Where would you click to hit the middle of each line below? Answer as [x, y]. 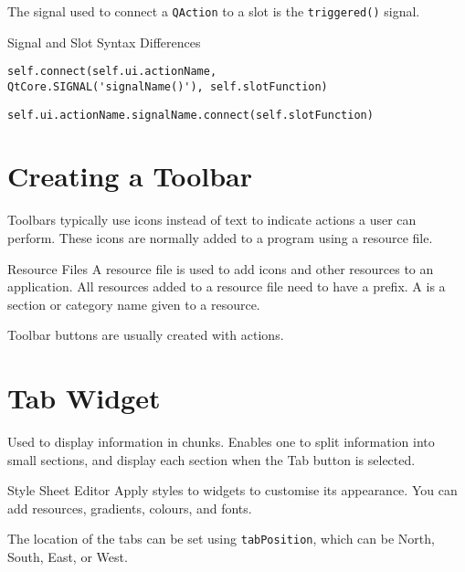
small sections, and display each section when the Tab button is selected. [211, 459]
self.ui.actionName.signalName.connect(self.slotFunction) [190, 115]
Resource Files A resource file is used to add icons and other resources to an [221, 268]
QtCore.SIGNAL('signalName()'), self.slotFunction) [168, 86]
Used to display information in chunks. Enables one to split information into [221, 442]
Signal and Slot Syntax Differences [104, 42]
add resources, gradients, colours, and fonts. [130, 508]
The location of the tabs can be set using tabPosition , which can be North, [221, 539]
